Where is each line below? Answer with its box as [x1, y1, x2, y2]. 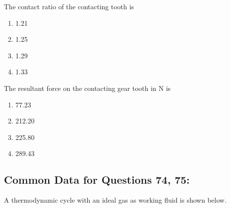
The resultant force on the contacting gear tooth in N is [4, 83, 171, 93]
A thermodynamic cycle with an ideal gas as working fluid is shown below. [4, 195, 227, 205]
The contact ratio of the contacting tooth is [4, 1, 134, 11]
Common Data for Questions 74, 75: [4, 172, 190, 187]
